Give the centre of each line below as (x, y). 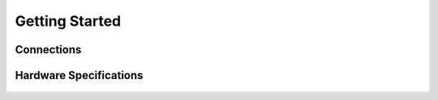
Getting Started (68, 21)
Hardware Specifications (79, 75)
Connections (48, 50)
